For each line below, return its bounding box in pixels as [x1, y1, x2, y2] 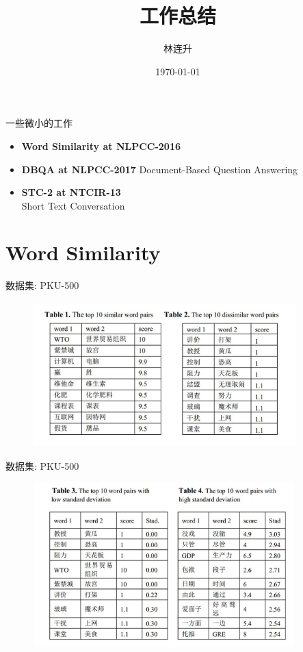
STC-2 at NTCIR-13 [21, 185, 121, 199]
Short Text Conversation [21, 198, 125, 212]
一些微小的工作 [5, 116, 73, 130]
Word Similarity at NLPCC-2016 [21, 138, 181, 153]
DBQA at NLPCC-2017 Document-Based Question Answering [21, 162, 298, 176]
